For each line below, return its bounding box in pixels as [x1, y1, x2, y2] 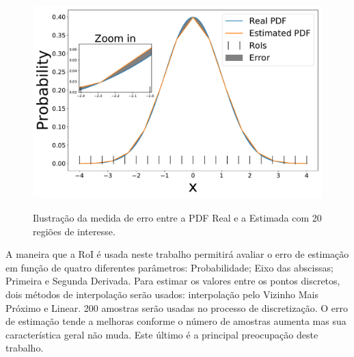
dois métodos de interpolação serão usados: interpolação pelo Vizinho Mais [5, 287, 318, 301]
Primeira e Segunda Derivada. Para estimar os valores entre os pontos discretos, [5, 274, 340, 288]
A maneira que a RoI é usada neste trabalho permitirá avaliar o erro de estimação [5, 247, 349, 261]
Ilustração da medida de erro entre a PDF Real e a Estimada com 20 [33, 210, 322, 224]
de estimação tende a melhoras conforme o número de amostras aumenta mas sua [5, 314, 346, 328]
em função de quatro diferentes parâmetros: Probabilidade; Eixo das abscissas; [5, 260, 333, 274]
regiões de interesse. [33, 224, 115, 238]
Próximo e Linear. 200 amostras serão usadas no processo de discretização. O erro [5, 300, 348, 315]
